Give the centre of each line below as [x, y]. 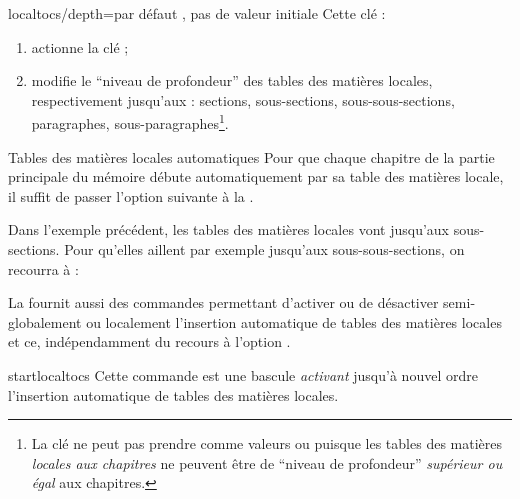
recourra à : [43, 268]
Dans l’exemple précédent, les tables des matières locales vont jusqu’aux [228, 229]
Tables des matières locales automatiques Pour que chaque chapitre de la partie [251, 156]
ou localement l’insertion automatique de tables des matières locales [294, 321]
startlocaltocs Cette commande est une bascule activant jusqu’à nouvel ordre [243, 374]
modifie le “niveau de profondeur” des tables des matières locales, [232, 80]
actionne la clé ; [80, 46]
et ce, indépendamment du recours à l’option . [149, 341]
